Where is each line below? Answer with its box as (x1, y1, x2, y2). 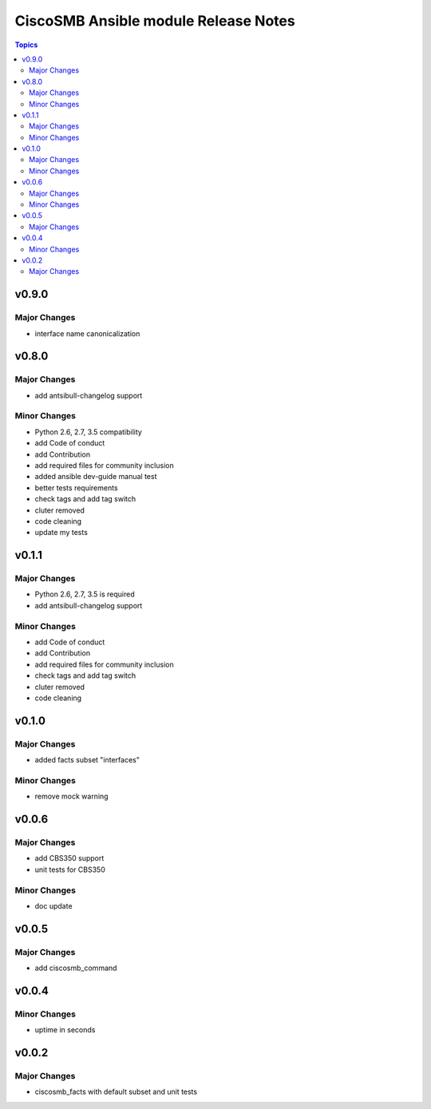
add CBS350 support (34, 854, 105, 863)
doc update (34, 901, 73, 910)
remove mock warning (34, 791, 109, 802)
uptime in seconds (34, 1025, 96, 1035)
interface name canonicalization (34, 328, 140, 339)
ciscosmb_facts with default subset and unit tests (34, 1087, 198, 1097)
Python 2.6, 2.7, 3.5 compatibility (34, 427, 143, 437)
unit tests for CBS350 (34, 865, 105, 874)
